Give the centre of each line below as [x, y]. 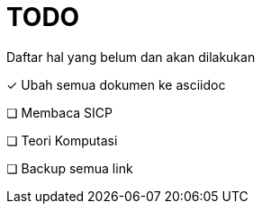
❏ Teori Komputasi [62, 140]
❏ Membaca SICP [59, 112]
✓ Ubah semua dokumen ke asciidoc [116, 84]
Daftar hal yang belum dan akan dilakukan [131, 57]
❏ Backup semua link [70, 168]
